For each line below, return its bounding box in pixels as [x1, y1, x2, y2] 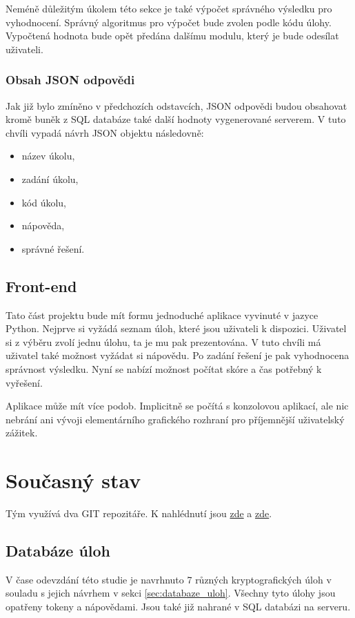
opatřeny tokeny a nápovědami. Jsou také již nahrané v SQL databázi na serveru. [6, 599, 351, 613]
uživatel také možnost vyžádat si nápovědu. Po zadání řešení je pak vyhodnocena [6, 348, 349, 363]
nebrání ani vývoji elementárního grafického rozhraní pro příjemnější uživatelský [6, 412, 345, 426]
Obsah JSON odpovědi [6, 71, 135, 88]
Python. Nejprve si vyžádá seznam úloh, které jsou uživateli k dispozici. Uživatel [6, 321, 347, 336]
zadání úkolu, [21, 171, 79, 186]
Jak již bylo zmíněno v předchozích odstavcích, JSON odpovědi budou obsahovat [6, 98, 347, 113]
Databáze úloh [6, 540, 110, 561]
